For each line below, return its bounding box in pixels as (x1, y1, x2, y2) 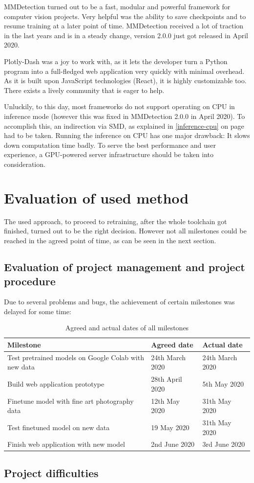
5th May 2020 (202, 378, 244, 389)
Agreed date (151, 339, 193, 349)
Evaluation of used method (4, 187, 189, 207)
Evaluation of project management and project (4, 259, 245, 274)
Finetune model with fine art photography (7, 395, 134, 406)
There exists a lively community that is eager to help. (4, 85, 165, 95)
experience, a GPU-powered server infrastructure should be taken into (4, 149, 213, 160)
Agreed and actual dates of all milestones (65, 322, 189, 333)
